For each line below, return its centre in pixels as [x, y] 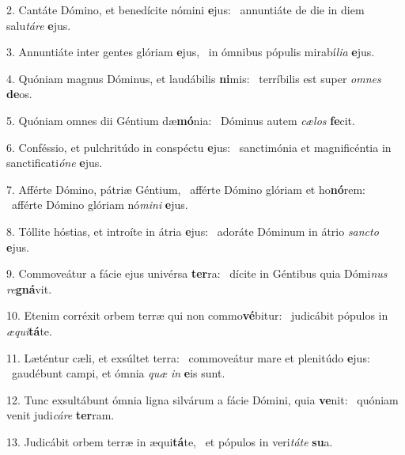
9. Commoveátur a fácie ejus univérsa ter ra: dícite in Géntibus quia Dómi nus [197, 273]
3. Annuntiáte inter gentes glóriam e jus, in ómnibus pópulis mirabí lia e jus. [191, 52]
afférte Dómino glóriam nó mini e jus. [100, 205]
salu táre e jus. [39, 25]
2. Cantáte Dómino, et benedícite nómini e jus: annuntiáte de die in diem [185, 9]
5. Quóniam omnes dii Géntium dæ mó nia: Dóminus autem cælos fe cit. [181, 120]
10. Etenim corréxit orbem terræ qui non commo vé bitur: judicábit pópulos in [197, 315]
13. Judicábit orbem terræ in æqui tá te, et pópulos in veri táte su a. [170, 441]
